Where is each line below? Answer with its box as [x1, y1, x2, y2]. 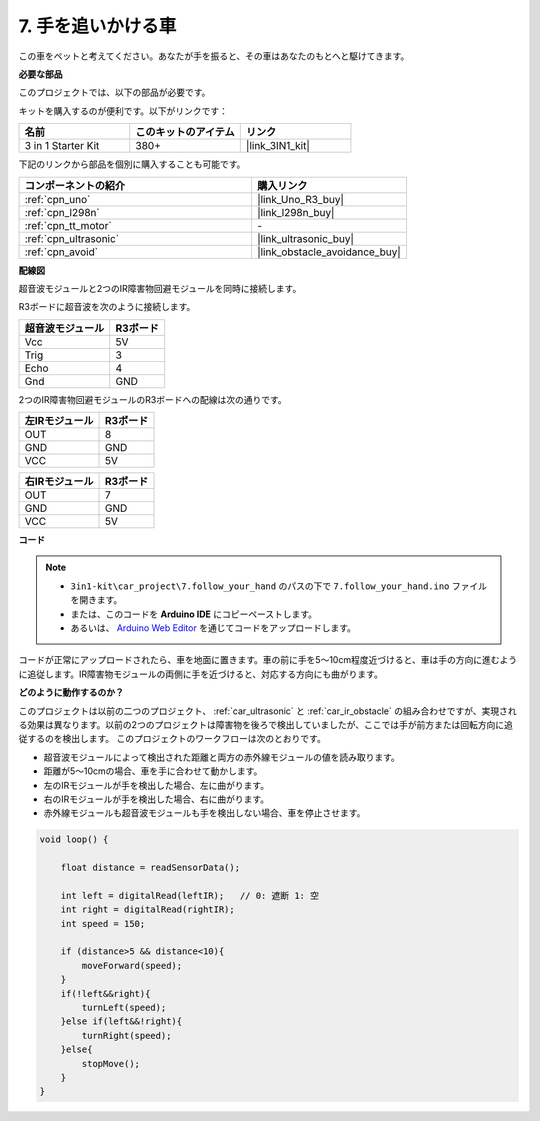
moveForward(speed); [81, 960, 183, 971]
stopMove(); [81, 1058, 140, 1069]
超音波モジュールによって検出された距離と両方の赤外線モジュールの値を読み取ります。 [43, 751, 400, 763]
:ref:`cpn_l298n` [24, 205, 100, 219]
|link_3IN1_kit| [245, 139, 310, 153]
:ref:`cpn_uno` [24, 192, 91, 206]
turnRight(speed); [81, 1030, 172, 1041]
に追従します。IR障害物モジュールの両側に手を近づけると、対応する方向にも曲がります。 [18, 668, 384, 680]
